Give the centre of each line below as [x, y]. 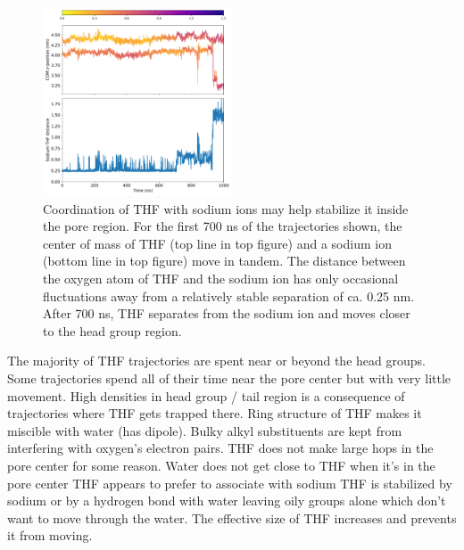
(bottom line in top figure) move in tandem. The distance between [224, 261]
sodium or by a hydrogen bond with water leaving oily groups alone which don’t [227, 501]
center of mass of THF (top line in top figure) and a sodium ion [217, 243]
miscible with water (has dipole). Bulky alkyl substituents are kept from [205, 430]
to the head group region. [112, 330]
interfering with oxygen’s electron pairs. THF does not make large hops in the [220, 448]
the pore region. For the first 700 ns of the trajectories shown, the [223, 226]
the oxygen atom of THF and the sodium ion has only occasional [221, 278]
